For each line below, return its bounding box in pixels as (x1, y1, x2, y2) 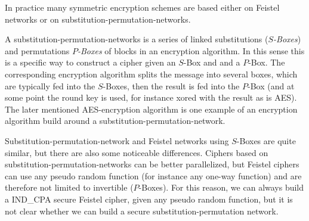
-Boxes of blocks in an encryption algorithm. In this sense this (77, 44, 305, 57)
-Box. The (248, 56, 285, 69)
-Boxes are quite (236, 134, 296, 147)
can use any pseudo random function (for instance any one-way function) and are (5, 169, 302, 182)
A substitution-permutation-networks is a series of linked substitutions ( (5, 33, 268, 45)
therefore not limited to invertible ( (5, 181, 134, 194)
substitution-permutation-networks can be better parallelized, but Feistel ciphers (5, 158, 299, 170)
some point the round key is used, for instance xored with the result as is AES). (5, 91, 297, 104)
